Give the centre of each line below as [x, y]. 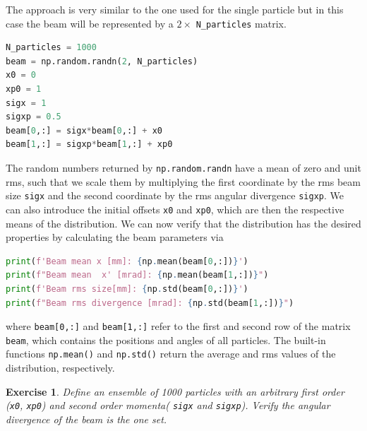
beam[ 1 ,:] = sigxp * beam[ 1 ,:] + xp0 [89, 144]
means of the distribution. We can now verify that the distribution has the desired [183, 223]
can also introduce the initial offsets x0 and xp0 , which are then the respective [175, 209]
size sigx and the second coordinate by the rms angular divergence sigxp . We [175, 195]
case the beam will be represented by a [90, 23]
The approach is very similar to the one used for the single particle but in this [175, 9]
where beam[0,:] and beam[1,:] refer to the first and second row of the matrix [178, 326]
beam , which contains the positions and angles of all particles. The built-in [166, 340]
